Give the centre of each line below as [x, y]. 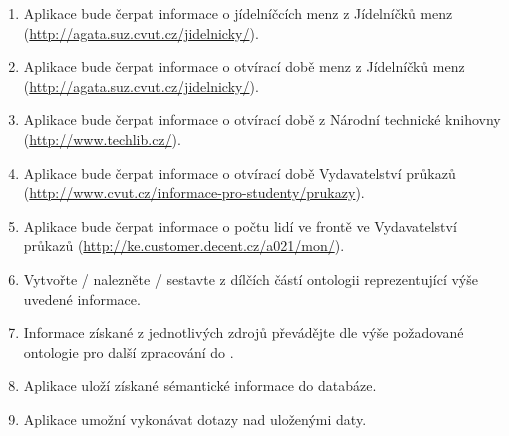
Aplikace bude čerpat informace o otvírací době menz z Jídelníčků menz [244, 66]
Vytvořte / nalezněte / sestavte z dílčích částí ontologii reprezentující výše [250, 278]
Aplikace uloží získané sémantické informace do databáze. [200, 385]
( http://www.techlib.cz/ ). [102, 138]
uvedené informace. [82, 298]
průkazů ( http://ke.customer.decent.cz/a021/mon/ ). [184, 245]
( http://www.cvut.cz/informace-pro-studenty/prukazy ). [194, 192]
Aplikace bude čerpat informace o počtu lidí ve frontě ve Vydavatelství [240, 225]
